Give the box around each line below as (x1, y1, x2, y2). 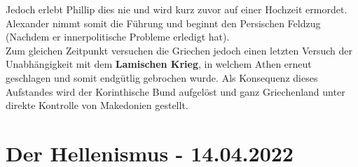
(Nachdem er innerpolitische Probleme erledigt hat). (6, 29, 230, 44)
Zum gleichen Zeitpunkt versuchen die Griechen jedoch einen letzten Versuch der (6, 43, 353, 57)
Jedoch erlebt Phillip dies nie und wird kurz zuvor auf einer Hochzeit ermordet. (6, 2, 347, 16)
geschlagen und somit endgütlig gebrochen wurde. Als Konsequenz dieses (6, 70, 318, 85)
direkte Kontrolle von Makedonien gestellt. (6, 98, 188, 112)
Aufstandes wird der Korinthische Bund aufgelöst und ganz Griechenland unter (6, 84, 345, 99)
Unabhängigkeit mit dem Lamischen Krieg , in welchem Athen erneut (6, 57, 312, 71)
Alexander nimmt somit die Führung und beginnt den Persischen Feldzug (6, 15, 321, 30)
